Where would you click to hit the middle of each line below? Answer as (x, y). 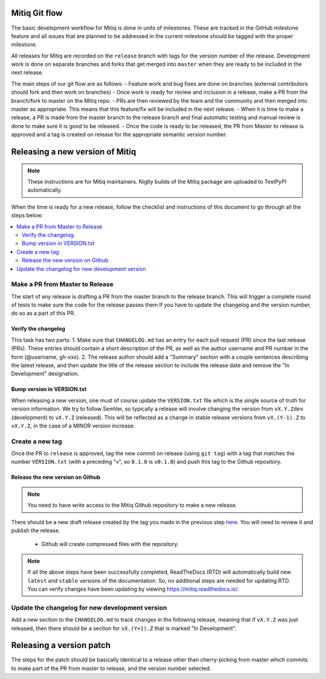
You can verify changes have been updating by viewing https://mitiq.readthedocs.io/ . (133, 589)
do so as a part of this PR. (43, 313)
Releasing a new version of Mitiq (74, 152)
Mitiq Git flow (37, 13)
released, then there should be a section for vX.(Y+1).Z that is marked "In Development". (124, 628)
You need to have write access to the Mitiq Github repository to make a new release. (132, 505)
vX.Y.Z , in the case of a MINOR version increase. (73, 426)
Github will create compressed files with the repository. (110, 544)
